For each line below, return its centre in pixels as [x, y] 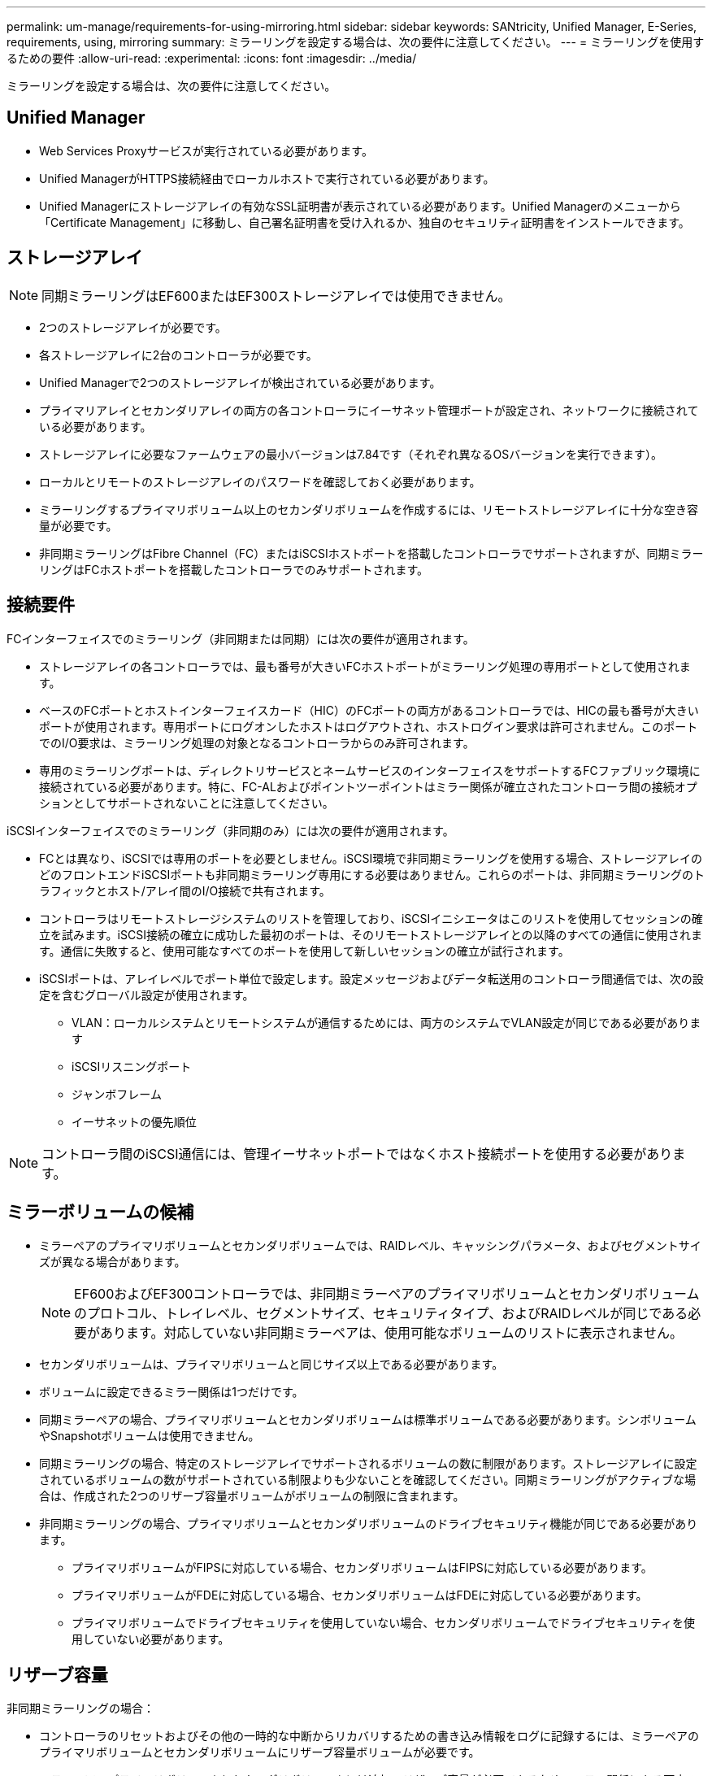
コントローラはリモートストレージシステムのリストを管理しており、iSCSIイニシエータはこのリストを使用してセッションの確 [371, 918]
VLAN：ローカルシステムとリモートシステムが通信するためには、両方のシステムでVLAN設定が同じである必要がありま [386, 1022]
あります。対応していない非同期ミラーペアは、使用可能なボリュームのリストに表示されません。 [392, 1333]
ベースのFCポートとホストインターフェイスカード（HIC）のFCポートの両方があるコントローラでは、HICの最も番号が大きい [369, 710]
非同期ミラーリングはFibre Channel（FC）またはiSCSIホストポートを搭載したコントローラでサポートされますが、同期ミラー [371, 553]
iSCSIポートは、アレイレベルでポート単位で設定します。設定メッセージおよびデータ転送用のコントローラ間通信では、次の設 [371, 978]
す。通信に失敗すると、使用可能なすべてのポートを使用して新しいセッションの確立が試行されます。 [304, 951]
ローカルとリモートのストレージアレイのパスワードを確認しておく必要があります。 [260, 481]
